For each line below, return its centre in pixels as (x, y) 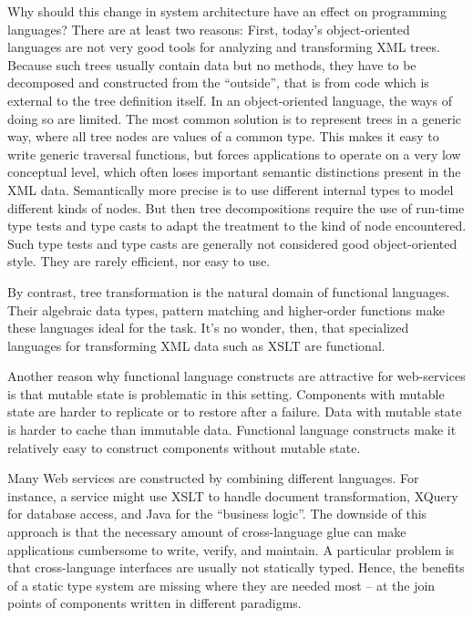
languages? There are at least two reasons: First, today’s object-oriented (209, 29)
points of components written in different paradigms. (154, 603)
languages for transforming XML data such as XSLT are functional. (196, 345)
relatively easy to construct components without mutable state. (184, 447)
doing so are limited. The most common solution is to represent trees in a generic (234, 118)
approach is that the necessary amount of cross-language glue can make (207, 532)
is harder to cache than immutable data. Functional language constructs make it (232, 430)
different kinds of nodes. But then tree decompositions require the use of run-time (236, 207)
